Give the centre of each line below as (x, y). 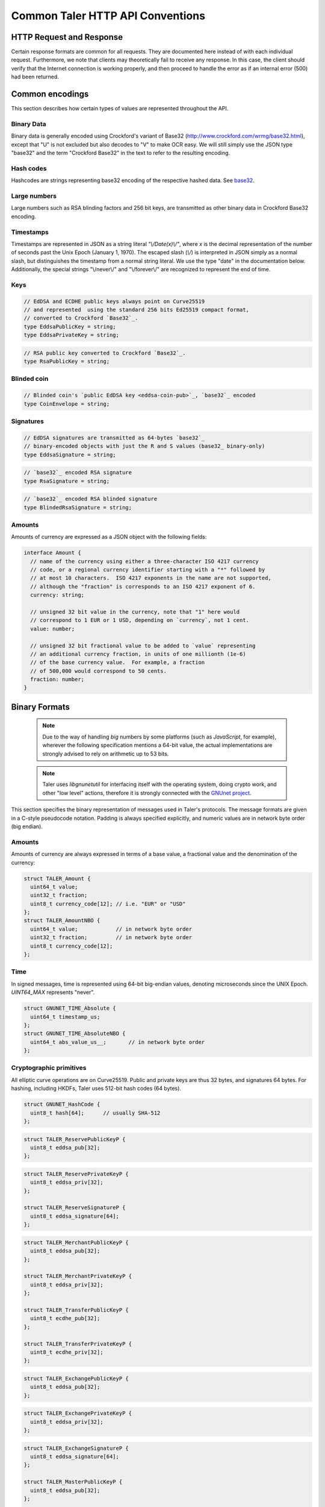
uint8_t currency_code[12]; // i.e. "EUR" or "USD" (108, 904)
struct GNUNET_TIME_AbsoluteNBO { (75, 1034)
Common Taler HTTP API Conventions (108, 16)
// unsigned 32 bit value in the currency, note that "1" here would (135, 612)
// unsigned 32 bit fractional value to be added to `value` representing (143, 646)
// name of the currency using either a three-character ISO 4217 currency (144, 561)
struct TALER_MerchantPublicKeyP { (76, 1242)
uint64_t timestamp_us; (65, 1017)
